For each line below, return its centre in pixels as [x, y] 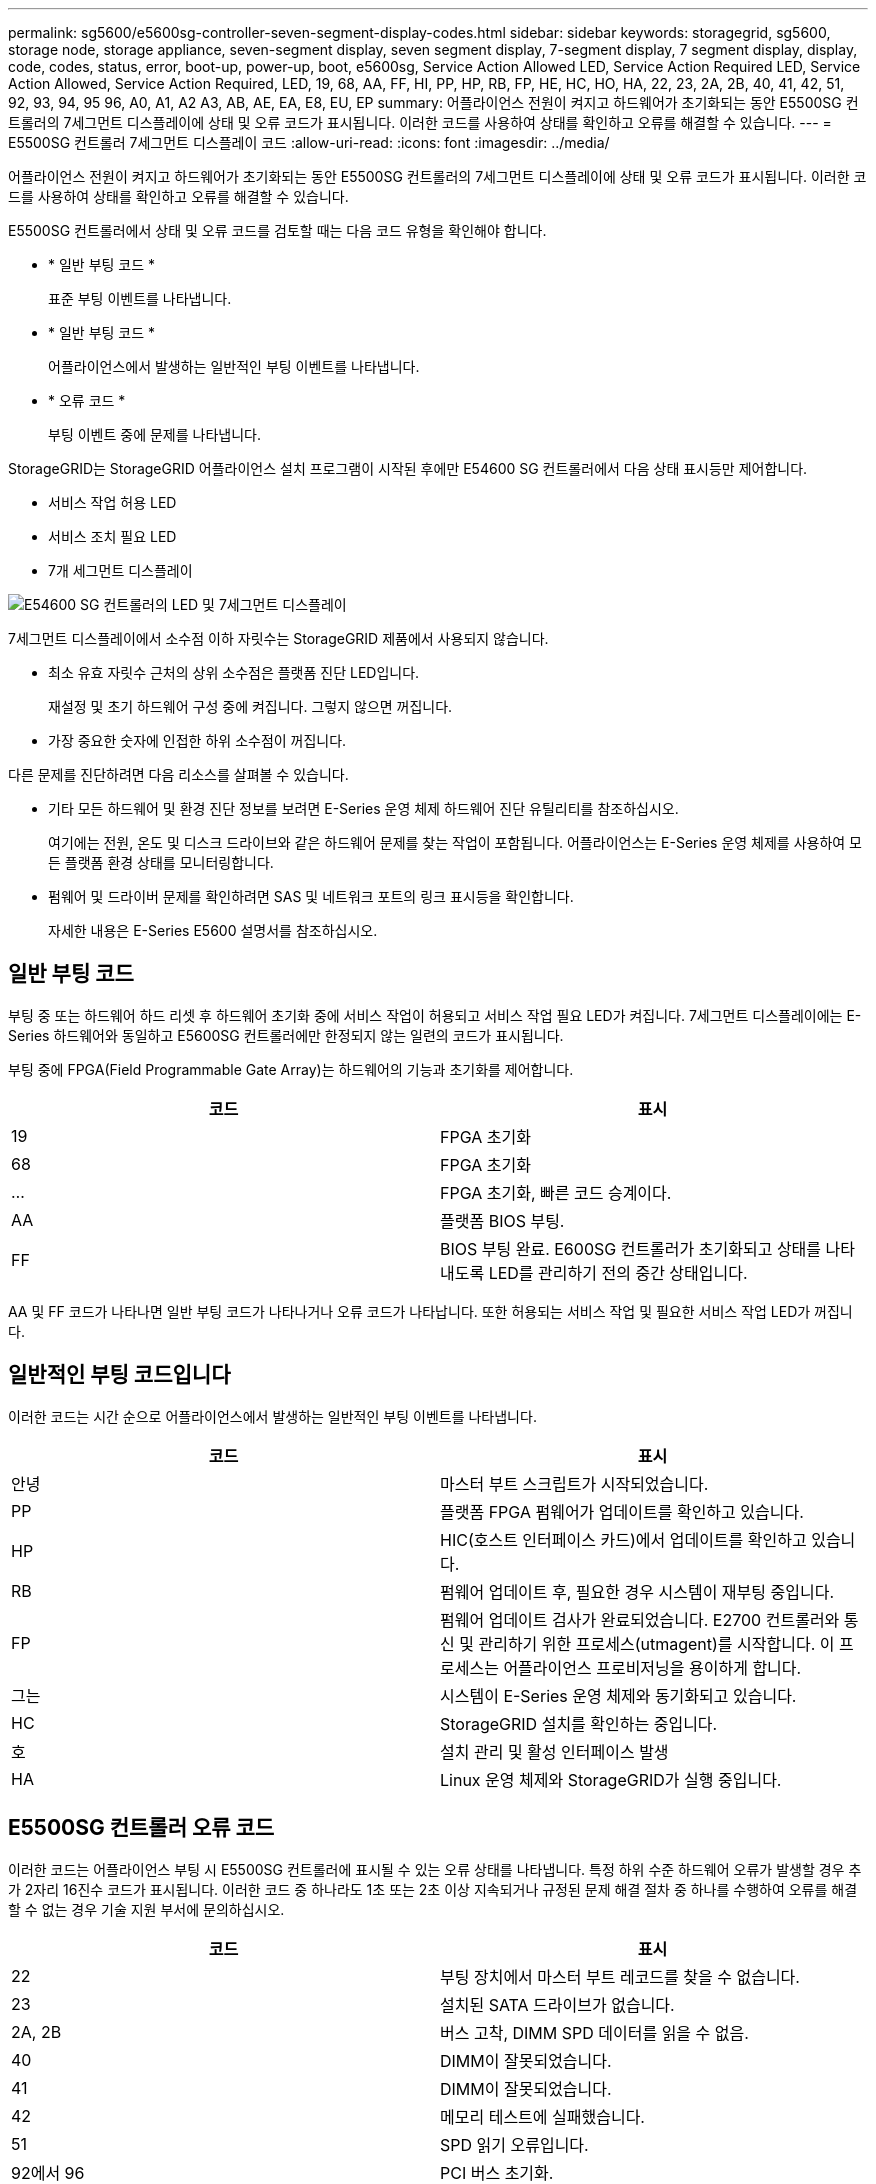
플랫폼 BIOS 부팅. [502, 1220]
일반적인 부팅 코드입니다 [119, 1375]
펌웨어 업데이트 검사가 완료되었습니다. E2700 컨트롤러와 [640, 1619]
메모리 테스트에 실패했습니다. [542, 2116]
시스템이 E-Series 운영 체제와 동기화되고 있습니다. [618, 1695]
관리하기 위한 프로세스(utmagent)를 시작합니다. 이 [656, 1643]
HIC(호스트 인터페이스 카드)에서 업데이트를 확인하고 [623, 1539]
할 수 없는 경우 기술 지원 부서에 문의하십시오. [146, 1909]
